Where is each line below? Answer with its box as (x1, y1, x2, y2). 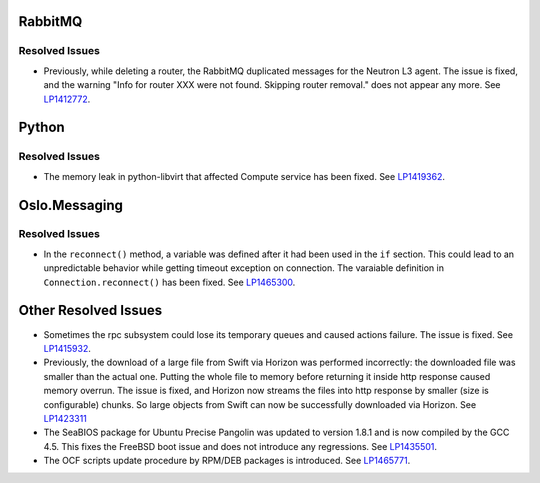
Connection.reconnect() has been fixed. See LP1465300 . (43, 276, 296, 288)
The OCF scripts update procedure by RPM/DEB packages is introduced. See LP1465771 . (43, 455, 411, 467)
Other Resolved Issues (18, 302, 163, 319)
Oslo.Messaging (18, 196, 124, 214)
